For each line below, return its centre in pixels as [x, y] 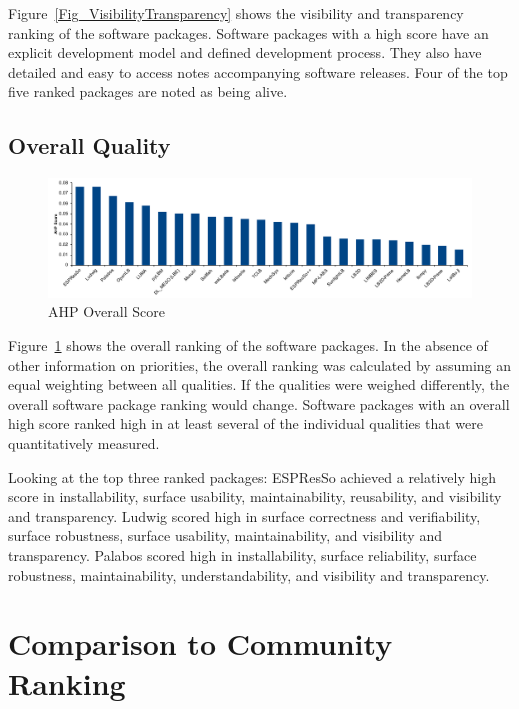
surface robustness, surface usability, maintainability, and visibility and [225, 535]
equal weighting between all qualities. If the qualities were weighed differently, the [259, 384]
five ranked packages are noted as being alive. [148, 91]
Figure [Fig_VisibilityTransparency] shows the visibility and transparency [236, 13]
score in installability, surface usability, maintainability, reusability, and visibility [255, 496]
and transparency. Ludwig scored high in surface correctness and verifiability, [244, 515]
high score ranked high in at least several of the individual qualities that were [245, 423]
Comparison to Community [200, 643]
